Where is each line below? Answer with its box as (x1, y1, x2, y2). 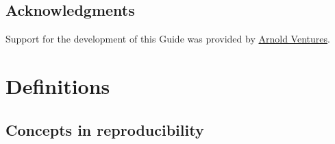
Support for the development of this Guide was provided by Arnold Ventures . (5, 32, 330, 46)
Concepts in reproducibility (5, 119, 204, 140)
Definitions (5, 71, 110, 99)
